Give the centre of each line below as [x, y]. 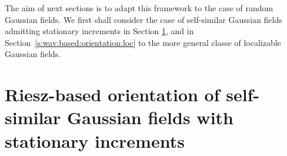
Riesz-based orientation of [112, 94]
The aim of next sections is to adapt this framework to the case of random [139, 8]
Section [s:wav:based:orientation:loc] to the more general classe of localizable [143, 42]
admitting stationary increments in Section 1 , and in [99, 31]
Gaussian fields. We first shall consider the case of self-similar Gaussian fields [143, 19]
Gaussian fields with [150, 117]
